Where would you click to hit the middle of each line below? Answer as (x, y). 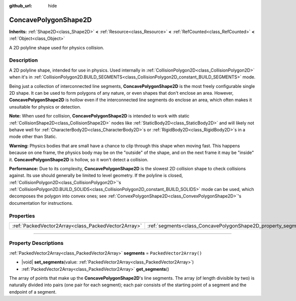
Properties (22, 216)
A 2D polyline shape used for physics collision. (57, 47)
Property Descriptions (36, 243)
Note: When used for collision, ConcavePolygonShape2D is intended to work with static (99, 116)
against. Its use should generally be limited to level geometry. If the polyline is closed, (96, 176)
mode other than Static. (33, 137)
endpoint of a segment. (33, 292)
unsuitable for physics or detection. (45, 107)
